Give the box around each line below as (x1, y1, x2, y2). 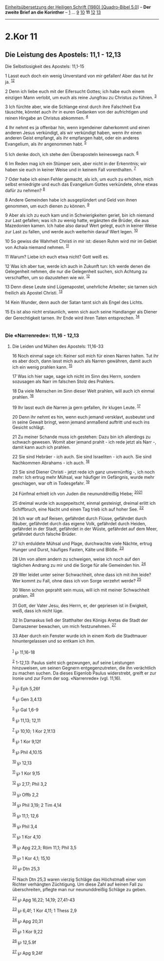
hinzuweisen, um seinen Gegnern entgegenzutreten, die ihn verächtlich (12, 665, 156, 671)
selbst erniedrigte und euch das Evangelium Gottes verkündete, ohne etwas (5, 181, 158, 187)
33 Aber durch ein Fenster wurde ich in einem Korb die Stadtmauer (12, 633, 147, 639)
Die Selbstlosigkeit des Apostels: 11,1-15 (5, 64, 84, 69)
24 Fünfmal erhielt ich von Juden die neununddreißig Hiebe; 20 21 (12, 490, 143, 496)
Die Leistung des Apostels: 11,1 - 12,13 (5, 50, 121, 59)
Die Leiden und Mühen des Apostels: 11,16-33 (12, 343, 104, 349)
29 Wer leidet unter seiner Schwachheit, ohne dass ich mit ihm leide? (12, 572, 151, 578)
